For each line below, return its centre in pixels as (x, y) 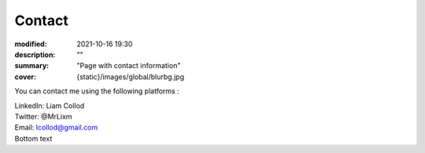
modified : (31, 44)
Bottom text (33, 138)
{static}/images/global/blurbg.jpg (131, 76)
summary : (32, 66)
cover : (26, 76)
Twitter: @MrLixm (43, 116)
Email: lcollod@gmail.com (56, 127)
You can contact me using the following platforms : (97, 91)
